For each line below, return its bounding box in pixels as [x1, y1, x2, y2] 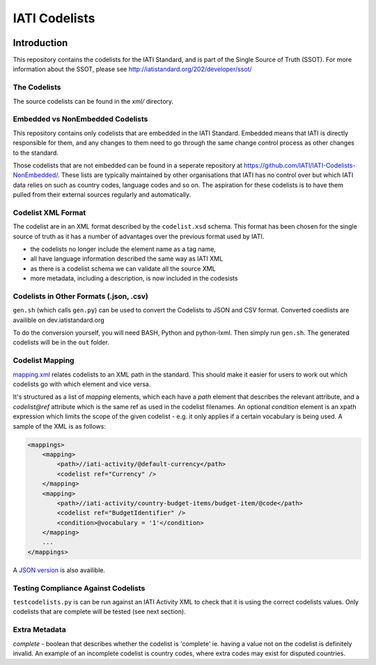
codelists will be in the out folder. [13, 338, 109, 346]
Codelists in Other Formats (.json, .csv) [13, 291, 149, 301]
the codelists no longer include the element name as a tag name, [30, 245, 216, 253]
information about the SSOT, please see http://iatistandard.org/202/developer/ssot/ [13, 65, 252, 73]
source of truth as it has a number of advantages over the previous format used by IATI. [13, 232, 265, 240]
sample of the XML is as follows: [13, 422, 106, 430]
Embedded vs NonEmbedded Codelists [13, 114, 148, 124]
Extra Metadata [13, 625, 66, 634]
